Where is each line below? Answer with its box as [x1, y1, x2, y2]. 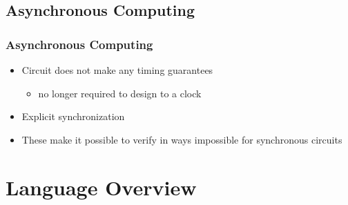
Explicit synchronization [21, 109, 125, 124]
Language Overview [6, 173, 197, 201]
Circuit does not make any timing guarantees [21, 63, 213, 77]
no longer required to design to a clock [38, 86, 202, 100]
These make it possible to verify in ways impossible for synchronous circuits [21, 132, 342, 146]
